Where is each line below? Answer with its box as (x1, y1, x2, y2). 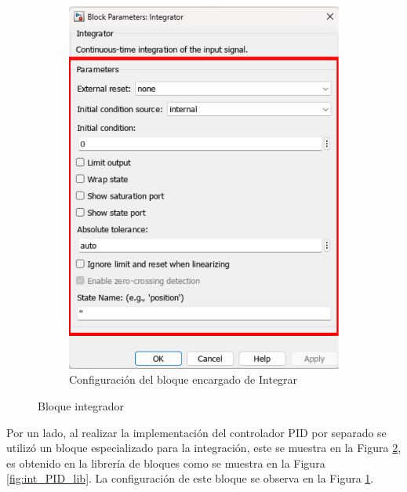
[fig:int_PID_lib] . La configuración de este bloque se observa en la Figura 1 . (6, 470, 374, 487)
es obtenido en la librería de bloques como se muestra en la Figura (6, 454, 325, 471)
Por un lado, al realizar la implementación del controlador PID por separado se (6, 424, 387, 440)
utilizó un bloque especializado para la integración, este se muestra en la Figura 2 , (6, 439, 402, 456)
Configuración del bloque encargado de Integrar (69, 371, 298, 388)
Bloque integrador (38, 397, 124, 414)
